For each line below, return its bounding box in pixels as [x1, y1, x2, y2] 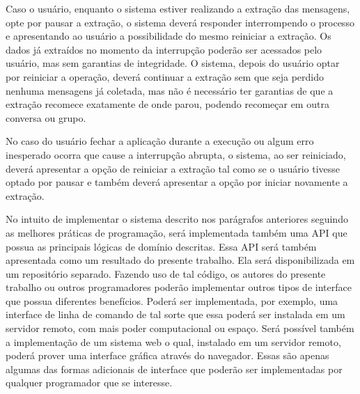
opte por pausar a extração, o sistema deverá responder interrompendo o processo [6, 15, 354, 29]
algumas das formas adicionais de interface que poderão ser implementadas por [6, 361, 343, 376]
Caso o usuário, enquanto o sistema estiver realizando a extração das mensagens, [6, 1, 350, 15]
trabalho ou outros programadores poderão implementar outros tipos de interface [6, 280, 352, 294]
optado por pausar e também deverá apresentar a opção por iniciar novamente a [6, 175, 348, 189]
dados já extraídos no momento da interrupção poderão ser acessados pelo [6, 42, 322, 56]
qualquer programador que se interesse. [6, 375, 173, 390]
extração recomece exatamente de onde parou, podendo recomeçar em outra [6, 97, 329, 111]
